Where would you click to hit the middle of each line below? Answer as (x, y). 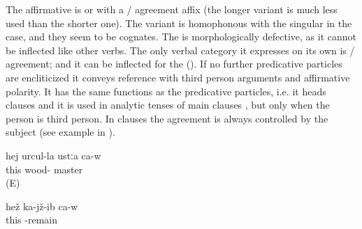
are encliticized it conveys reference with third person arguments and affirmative (178, 77)
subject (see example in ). (60, 132)
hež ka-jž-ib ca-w (42, 206)
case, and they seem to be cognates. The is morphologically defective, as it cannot (181, 37)
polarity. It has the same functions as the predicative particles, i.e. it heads (166, 91)
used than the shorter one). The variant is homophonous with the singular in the (179, 23)
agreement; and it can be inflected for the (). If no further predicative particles (174, 64)
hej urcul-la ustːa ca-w (53, 155)
